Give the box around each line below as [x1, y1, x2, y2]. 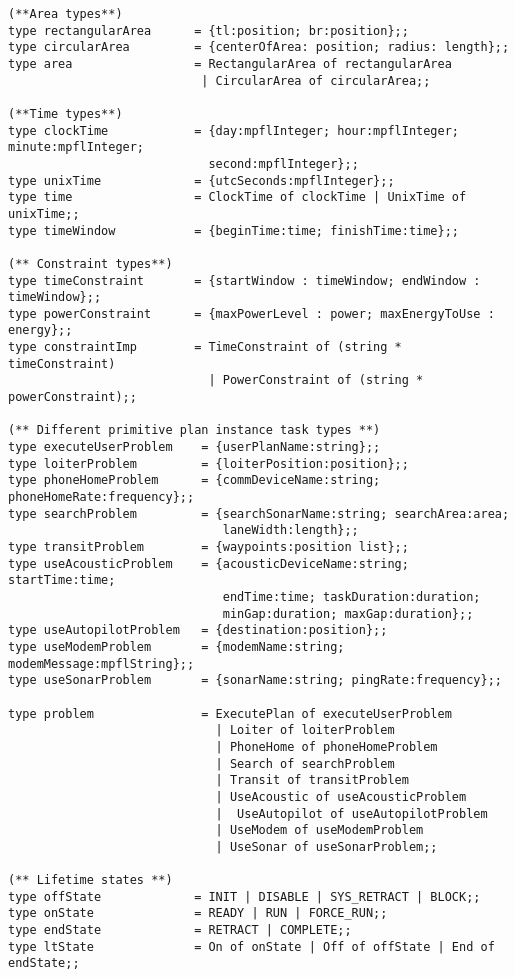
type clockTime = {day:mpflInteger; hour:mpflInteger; [8, 123, 460, 138]
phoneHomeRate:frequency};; [8, 490, 195, 505]
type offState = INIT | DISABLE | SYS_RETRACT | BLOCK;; [8, 889, 481, 904]
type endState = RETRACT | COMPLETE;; [8, 923, 352, 938]
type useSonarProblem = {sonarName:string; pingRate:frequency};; [8, 673, 502, 688]
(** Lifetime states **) [8, 873, 173, 888]
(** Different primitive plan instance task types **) [8, 423, 381, 438]
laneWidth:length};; [222, 523, 359, 538]
